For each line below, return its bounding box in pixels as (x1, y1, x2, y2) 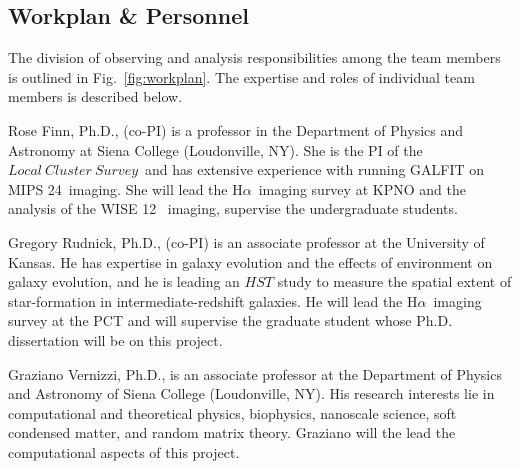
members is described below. (8, 86, 183, 107)
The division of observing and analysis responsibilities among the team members (8, 47, 501, 68)
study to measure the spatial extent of (277, 271, 512, 292)
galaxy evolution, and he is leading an (8, 271, 240, 292)
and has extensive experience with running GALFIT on (145, 159, 485, 180)
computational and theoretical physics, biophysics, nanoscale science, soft (8, 402, 457, 423)
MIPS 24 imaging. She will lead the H (8, 178, 243, 199)
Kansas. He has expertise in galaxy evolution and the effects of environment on (8, 251, 493, 272)
